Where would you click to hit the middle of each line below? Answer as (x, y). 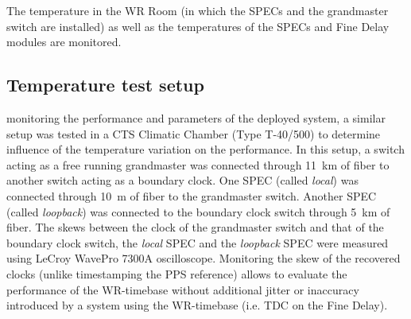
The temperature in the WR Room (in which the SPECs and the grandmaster (198, 10)
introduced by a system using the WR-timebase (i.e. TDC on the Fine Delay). (197, 305)
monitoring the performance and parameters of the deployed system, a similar (196, 117)
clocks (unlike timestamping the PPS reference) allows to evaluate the (177, 273)
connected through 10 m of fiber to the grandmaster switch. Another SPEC (192, 195)
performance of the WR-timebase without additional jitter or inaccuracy (183, 289)
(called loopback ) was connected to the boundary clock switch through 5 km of (198, 211)
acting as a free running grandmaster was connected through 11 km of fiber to (198, 164)
